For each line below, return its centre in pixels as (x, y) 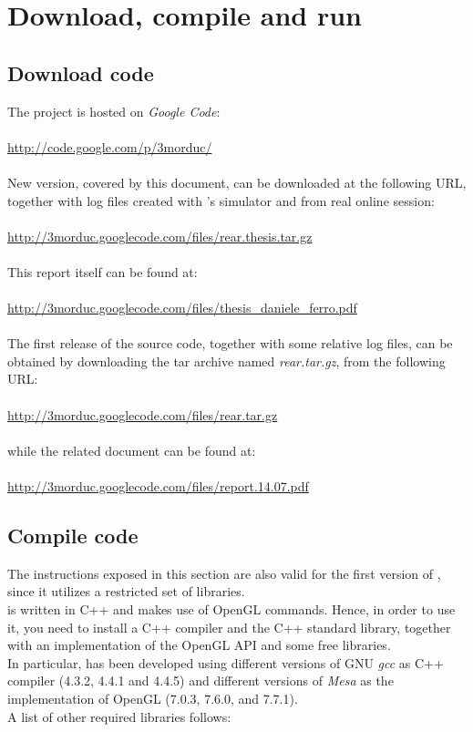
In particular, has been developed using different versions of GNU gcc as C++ (226, 662)
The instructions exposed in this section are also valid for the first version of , (224, 573)
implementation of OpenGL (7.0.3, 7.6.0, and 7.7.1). (153, 698)
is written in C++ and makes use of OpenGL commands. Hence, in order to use (231, 609)
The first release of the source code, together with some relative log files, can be (230, 343)
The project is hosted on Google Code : (114, 111)
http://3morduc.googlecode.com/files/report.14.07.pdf (158, 486)
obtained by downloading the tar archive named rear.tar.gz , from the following (226, 361)
